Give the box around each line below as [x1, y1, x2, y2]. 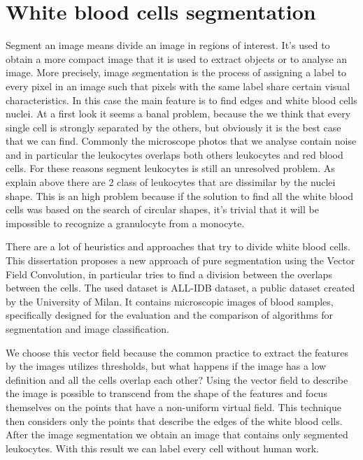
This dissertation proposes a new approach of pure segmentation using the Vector [6, 253, 355, 268]
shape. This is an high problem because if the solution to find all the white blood [6, 188, 354, 203]
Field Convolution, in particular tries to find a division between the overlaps [6, 266, 332, 281]
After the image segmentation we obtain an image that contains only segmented [6, 427, 348, 442]
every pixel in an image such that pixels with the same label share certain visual [6, 78, 350, 93]
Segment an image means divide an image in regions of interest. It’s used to [6, 38, 330, 52]
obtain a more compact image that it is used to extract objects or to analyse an [6, 51, 348, 66]
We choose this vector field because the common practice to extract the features [6, 345, 348, 359]
